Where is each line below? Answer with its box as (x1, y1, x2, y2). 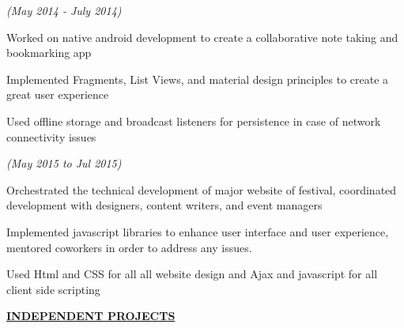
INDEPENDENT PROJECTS (6, 307, 176, 324)
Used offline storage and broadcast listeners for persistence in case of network (6, 112, 381, 129)
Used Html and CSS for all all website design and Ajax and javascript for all (6, 266, 378, 282)
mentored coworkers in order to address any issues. (6, 239, 252, 255)
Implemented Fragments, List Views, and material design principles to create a (6, 70, 389, 87)
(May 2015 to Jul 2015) (6, 155, 122, 172)
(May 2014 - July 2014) (6, 2, 122, 18)
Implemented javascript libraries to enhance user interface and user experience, (6, 223, 389, 239)
